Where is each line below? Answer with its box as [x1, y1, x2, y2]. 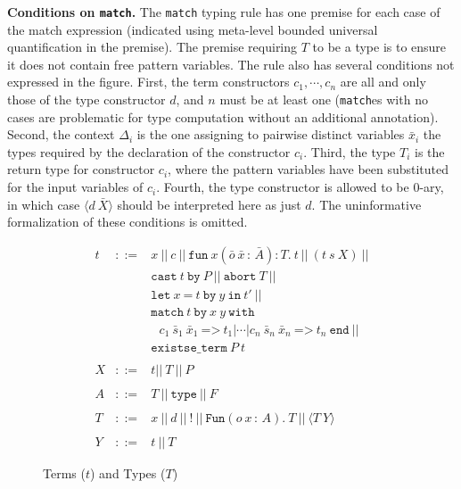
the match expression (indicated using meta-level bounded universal [7, 20, 378, 38]
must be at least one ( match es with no [219, 90, 428, 109]
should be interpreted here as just [117, 195, 301, 213]
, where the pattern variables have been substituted [168, 160, 449, 178]
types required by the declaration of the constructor [7, 142, 291, 161]
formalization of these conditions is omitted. [7, 212, 248, 231]
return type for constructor [7, 160, 155, 178]
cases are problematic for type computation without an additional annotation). [7, 107, 439, 126]
